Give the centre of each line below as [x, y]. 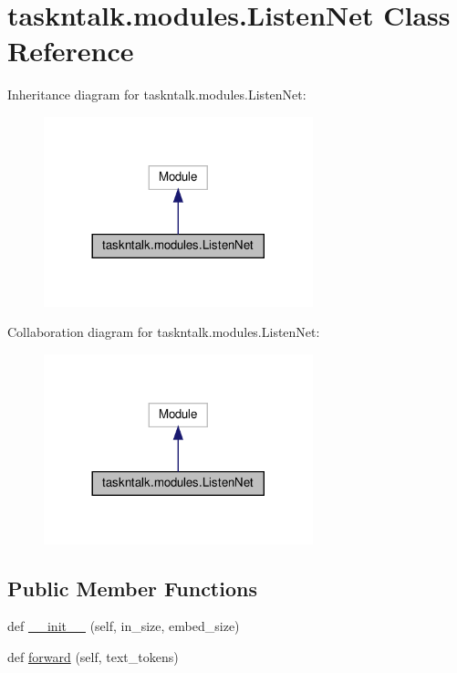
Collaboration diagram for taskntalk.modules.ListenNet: [164, 332]
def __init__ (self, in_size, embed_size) [124, 626]
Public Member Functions [132, 588]
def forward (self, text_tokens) [93, 656]
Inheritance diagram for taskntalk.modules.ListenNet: [157, 95]
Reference [71, 51]
